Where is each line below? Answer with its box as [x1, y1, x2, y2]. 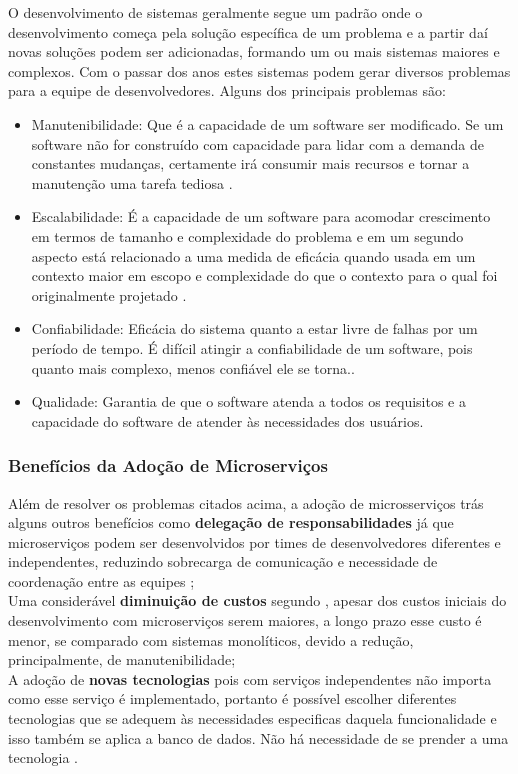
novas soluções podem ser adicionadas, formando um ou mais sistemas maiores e [8, 41, 500, 62]
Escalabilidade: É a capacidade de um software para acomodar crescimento [31, 206, 491, 227]
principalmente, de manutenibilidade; [8, 649, 236, 670]
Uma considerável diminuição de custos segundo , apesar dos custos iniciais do [8, 590, 507, 611]
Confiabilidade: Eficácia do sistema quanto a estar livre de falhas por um [31, 318, 478, 339]
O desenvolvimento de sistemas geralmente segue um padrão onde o [8, 2, 423, 22]
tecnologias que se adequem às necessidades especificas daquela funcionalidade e [8, 708, 497, 729]
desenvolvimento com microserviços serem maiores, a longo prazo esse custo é [8, 610, 482, 631]
